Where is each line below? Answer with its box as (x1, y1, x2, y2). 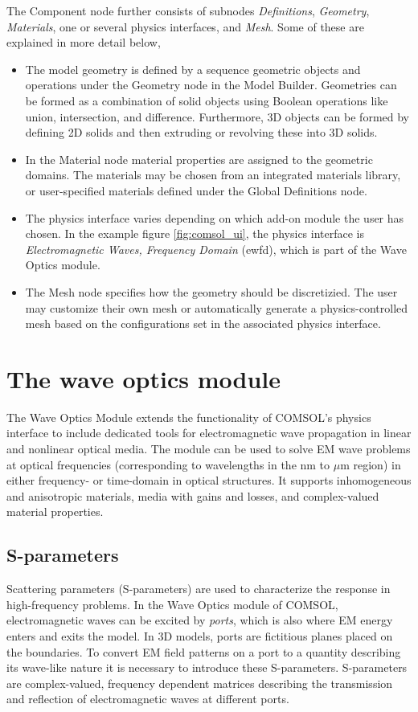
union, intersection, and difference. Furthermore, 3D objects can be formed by (25, 108, 409, 125)
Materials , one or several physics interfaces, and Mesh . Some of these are (6, 18, 364, 35)
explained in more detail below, (6, 34, 161, 51)
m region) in (340, 456, 401, 473)
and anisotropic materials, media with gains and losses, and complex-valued (6, 487, 379, 504)
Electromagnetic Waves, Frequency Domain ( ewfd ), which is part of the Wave (25, 240, 407, 257)
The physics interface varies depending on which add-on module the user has (25, 209, 404, 226)
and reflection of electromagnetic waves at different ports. (6, 690, 289, 707)
